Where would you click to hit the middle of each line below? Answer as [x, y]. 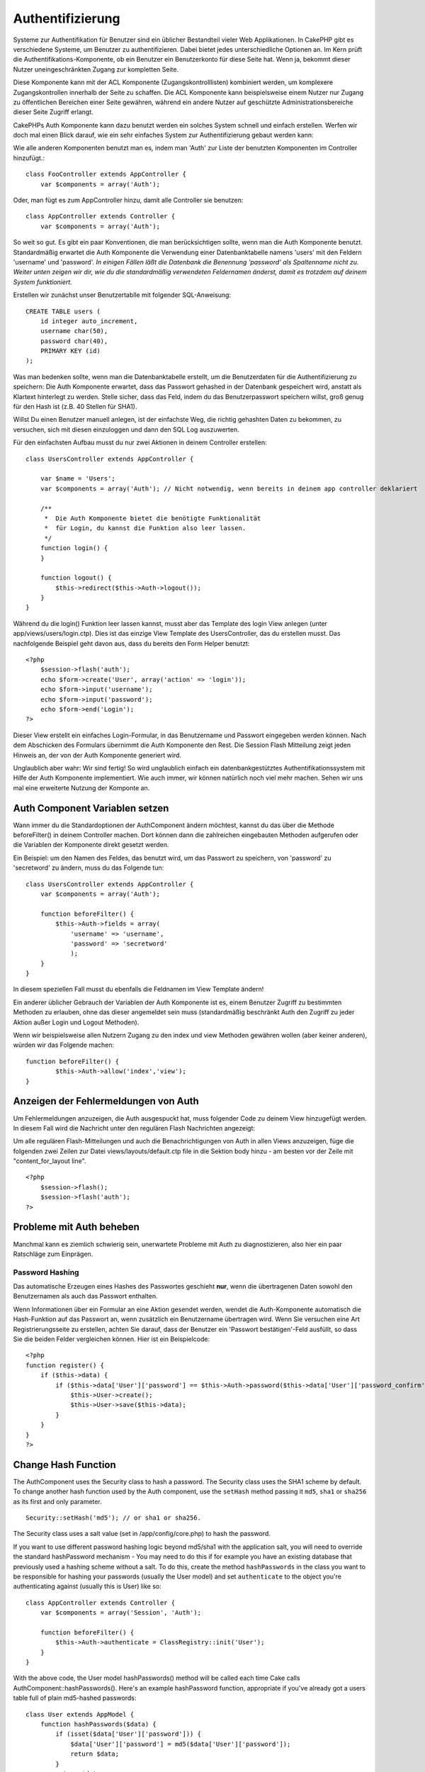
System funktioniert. [42, 282]
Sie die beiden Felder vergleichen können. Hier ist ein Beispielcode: [112, 1339]
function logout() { [76, 578]
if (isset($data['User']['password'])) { [129, 1734]
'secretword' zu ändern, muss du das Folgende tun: [89, 868]
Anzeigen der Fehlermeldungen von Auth [106, 1101]
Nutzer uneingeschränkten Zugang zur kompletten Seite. [96, 69]
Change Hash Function [64, 1465]
